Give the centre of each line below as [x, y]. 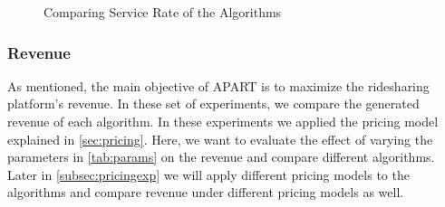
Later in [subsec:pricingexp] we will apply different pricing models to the [208, 174]
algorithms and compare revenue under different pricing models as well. [206, 192]
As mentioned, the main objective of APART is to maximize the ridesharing [218, 85]
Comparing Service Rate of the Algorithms [163, 12]
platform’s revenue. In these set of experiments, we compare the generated [213, 103]
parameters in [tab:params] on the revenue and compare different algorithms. [221, 157]
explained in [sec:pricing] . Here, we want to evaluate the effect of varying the [220, 139]
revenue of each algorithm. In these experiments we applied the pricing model [223, 121]
